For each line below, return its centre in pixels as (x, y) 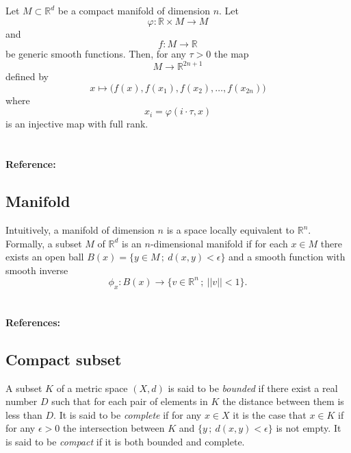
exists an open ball (45, 257)
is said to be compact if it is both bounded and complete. (125, 442)
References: (33, 322)
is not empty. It (309, 428)
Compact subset (64, 359)
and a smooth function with (287, 257)
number (22, 401)
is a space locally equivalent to (231, 230)
